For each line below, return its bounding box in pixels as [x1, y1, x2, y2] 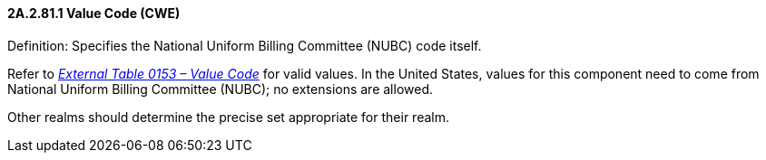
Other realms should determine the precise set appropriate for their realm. [7, 108, 449, 125]
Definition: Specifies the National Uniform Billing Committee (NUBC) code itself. [7, 37, 482, 53]
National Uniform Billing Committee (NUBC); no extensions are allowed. [7, 80, 434, 97]
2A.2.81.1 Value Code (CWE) [7, 5, 181, 21]
